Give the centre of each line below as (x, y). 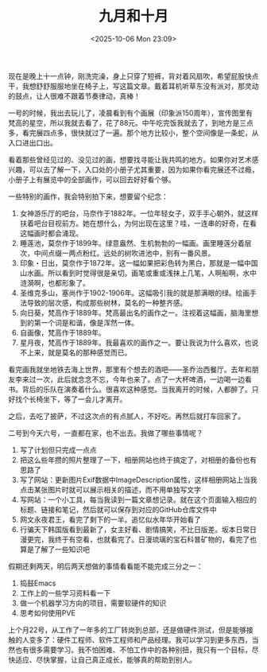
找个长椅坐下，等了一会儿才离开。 (71, 399)
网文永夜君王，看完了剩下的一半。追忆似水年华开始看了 (110, 519)
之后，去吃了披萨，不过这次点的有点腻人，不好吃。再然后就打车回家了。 (126, 416)
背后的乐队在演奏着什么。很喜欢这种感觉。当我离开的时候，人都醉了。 (137, 389)
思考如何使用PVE (47, 612)
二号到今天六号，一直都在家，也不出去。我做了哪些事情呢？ (106, 433)
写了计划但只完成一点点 (58, 449)
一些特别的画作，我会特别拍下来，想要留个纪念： (88, 196)
